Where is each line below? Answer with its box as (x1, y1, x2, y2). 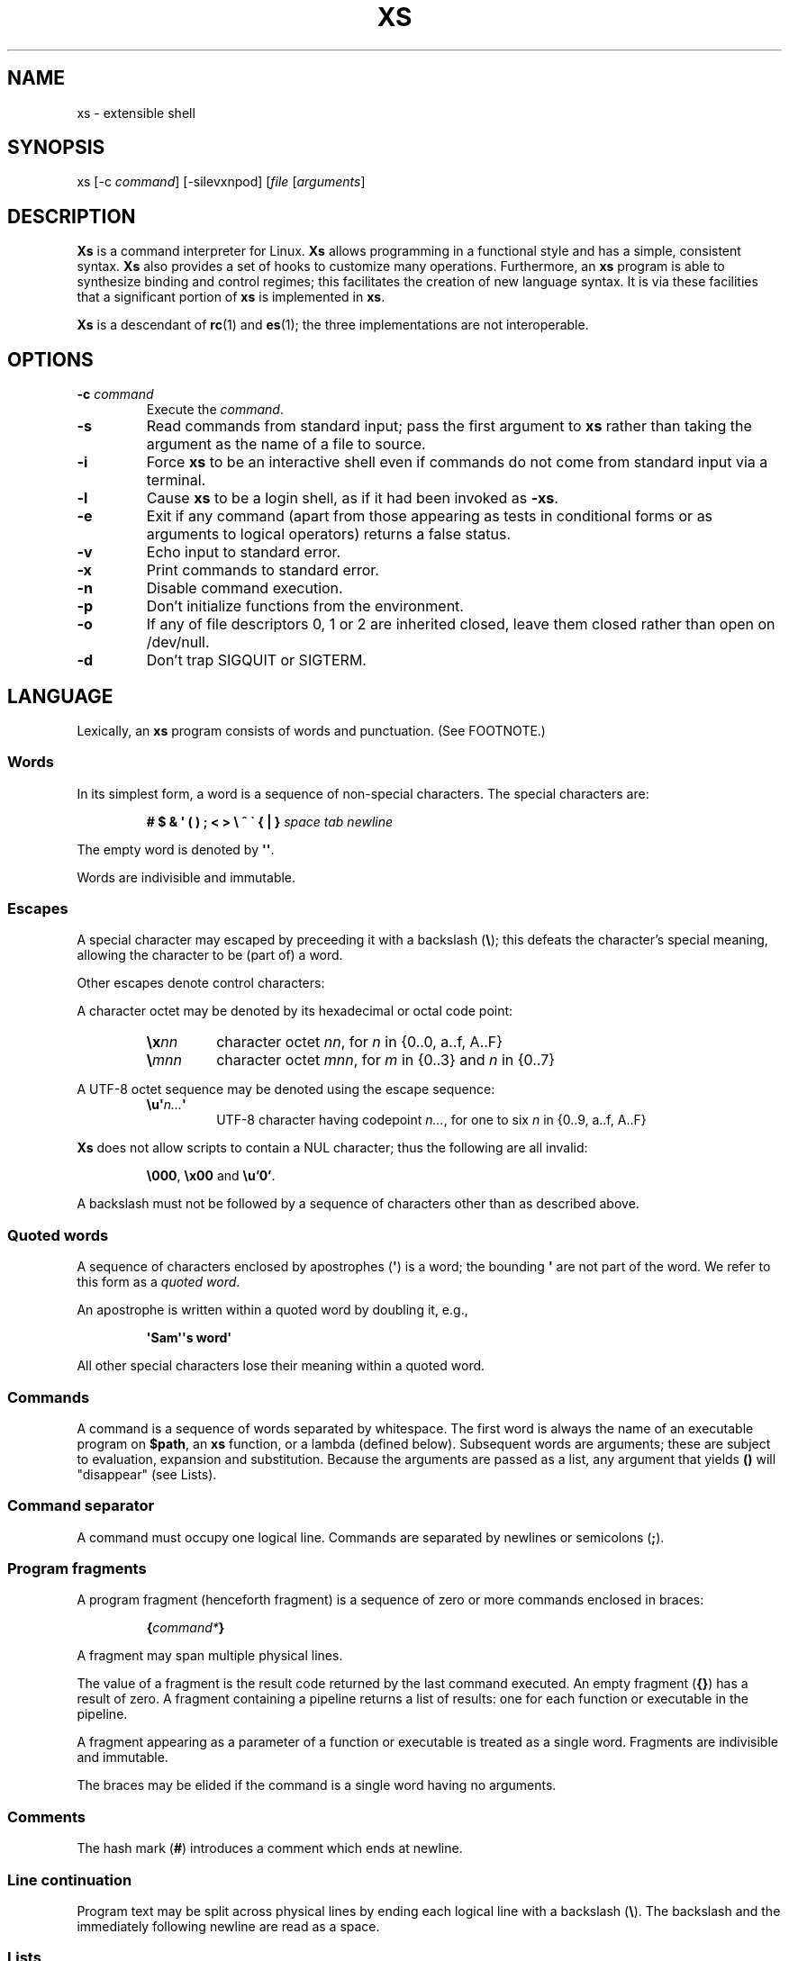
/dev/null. (146, 633, 210, 652)
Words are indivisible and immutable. (77, 869, 296, 885)
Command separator (7, 1496, 155, 1515)
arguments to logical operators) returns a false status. (146, 525, 512, 544)
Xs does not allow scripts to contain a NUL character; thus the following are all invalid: (77, 1140, 588, 1156)
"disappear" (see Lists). (77, 1466, 217, 1482)
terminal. (146, 471, 206, 490)
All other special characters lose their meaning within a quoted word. (77, 1358, 485, 1374)
